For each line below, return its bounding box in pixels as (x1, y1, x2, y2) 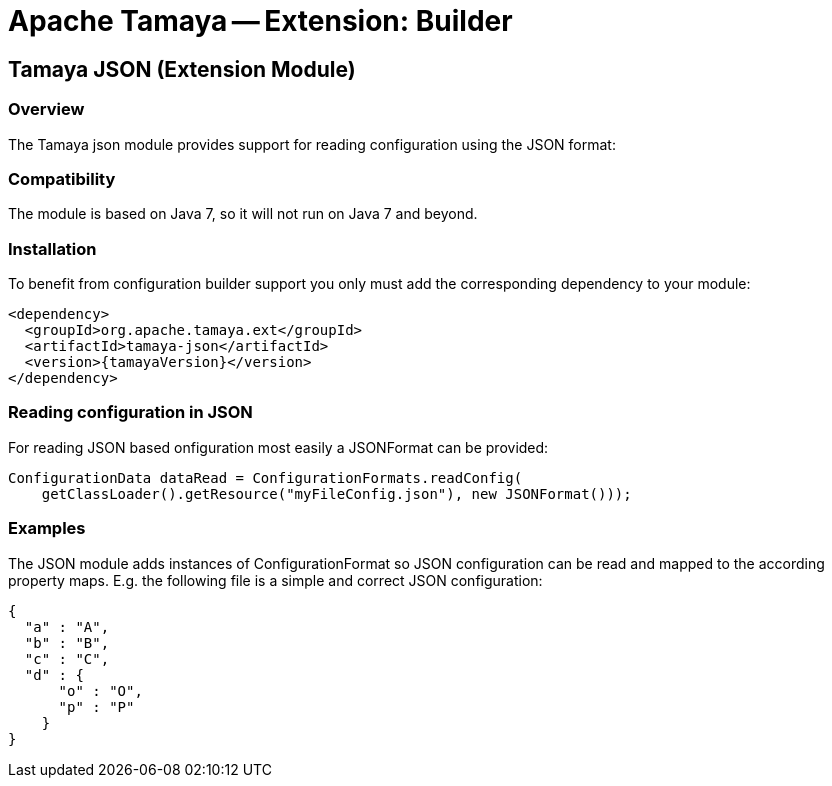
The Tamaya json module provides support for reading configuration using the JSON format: (8, 135, 616, 153)
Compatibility (8, 168, 116, 189)
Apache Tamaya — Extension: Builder (8, 4, 513, 38)
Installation (8, 238, 97, 259)
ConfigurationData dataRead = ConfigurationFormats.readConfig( (8, 469, 523, 486)
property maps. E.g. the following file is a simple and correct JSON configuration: (8, 571, 543, 589)
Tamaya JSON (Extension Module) (8, 56, 356, 82)
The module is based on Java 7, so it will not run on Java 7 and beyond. (8, 205, 478, 223)
